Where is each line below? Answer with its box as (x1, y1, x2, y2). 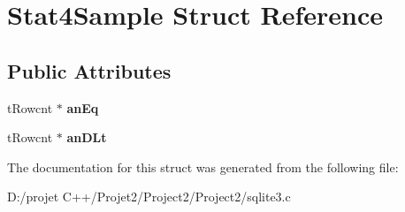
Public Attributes (7, 57, 172, 84)
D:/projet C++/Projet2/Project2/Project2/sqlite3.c (7, 187, 291, 206)
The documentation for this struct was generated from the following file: (7, 157, 399, 176)
